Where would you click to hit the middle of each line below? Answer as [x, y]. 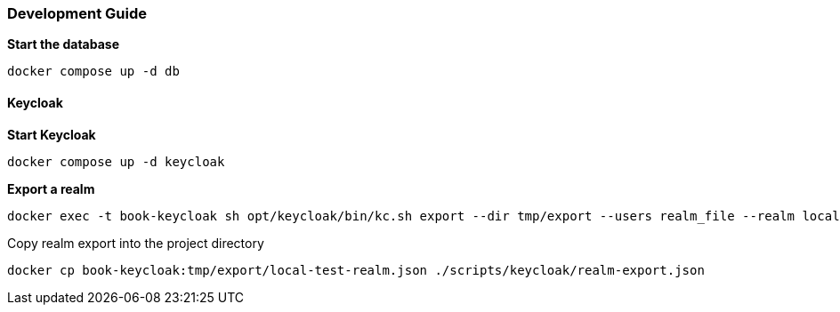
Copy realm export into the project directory [136, 243]
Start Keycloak [52, 134]
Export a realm [51, 188]
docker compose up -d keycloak [116, 161]
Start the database [63, 44]
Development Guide [77, 13]
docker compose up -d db [93, 72]
